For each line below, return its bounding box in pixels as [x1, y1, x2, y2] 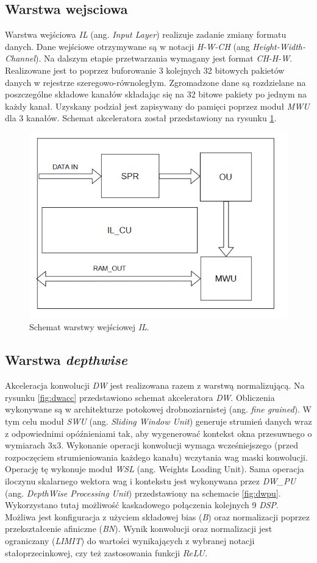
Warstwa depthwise [5, 350, 127, 369]
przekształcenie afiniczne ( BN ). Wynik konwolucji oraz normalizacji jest [5, 522, 272, 535]
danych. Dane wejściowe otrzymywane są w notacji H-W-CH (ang [5, 40, 250, 52]
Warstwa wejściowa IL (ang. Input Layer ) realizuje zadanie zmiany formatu [5, 28, 287, 41]
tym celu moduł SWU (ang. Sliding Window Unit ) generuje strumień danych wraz [5, 415, 312, 427]
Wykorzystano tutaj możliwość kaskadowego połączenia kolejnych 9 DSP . [5, 498, 279, 511]
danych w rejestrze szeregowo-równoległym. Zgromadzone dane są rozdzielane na [5, 76, 306, 88]
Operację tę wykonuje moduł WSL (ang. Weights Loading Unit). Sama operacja [5, 462, 304, 475]
